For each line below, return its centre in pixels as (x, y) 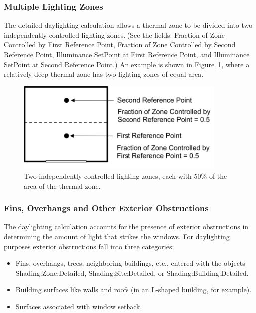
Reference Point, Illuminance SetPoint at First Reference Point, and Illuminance (127, 54)
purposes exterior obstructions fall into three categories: (89, 246)
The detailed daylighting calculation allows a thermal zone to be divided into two (128, 25)
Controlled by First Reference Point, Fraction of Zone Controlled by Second (120, 45)
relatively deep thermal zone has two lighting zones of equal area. (104, 74)
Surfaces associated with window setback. (79, 306)
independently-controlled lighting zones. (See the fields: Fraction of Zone (115, 35)
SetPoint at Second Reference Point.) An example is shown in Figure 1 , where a (127, 64)
